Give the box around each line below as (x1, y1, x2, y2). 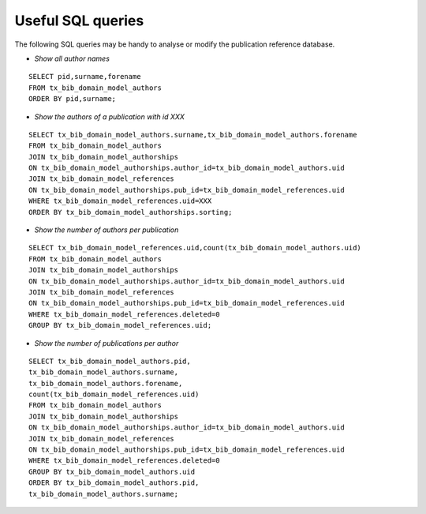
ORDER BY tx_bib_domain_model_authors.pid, (28, 478, 200, 487)
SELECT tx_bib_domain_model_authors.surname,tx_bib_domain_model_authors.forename (28, 130, 357, 139)
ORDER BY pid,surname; (28, 95, 117, 103)
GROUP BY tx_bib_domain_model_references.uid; (28, 321, 212, 330)
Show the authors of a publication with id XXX (34, 111, 185, 122)
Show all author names (34, 54, 110, 63)
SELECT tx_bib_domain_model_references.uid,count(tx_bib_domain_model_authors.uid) (28, 243, 362, 253)
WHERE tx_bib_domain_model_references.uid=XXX (28, 197, 212, 205)
